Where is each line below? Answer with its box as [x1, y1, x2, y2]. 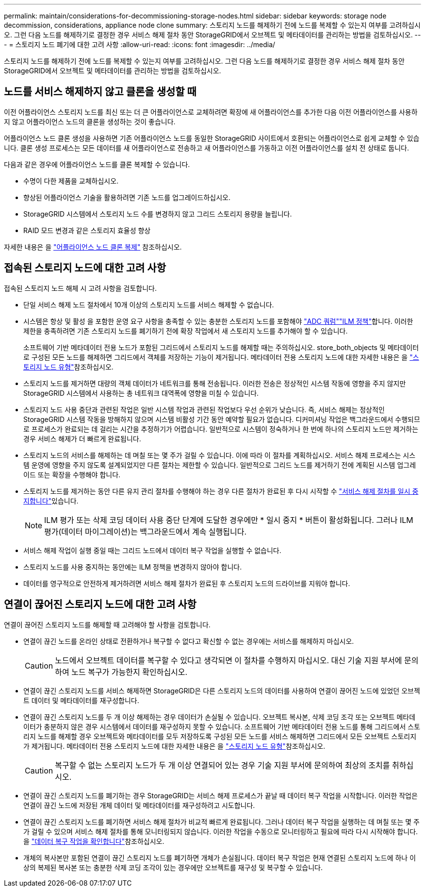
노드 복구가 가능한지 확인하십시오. [71, 667, 188, 677]
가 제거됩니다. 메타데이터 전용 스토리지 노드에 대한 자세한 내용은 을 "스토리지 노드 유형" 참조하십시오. [23, 741, 326, 750]
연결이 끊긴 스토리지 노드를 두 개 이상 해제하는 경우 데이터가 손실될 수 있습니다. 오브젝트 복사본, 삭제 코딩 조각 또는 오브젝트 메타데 [23, 712, 416, 721]
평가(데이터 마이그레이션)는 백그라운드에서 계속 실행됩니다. [44, 526, 247, 537]
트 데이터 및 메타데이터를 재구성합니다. [23, 696, 139, 705]
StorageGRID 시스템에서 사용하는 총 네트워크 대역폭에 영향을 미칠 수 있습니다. [23, 388, 259, 397]
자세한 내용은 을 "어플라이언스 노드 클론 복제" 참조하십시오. [4, 242, 182, 251]
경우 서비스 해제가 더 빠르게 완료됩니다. [23, 434, 141, 443]
